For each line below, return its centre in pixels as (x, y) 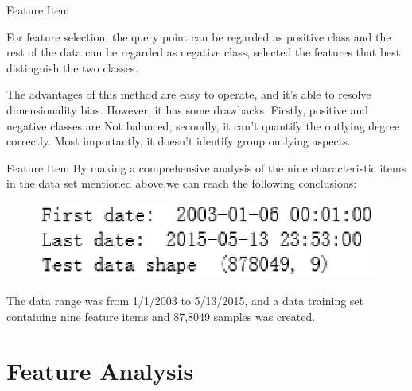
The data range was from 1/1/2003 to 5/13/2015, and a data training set (185, 300)
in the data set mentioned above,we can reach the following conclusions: (182, 183)
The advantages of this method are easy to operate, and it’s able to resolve (189, 94)
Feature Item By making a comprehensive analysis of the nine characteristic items (206, 167)
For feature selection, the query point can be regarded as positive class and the (199, 36)
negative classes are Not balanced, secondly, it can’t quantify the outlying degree (203, 125)
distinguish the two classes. (72, 67)
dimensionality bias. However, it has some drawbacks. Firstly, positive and (188, 109)
